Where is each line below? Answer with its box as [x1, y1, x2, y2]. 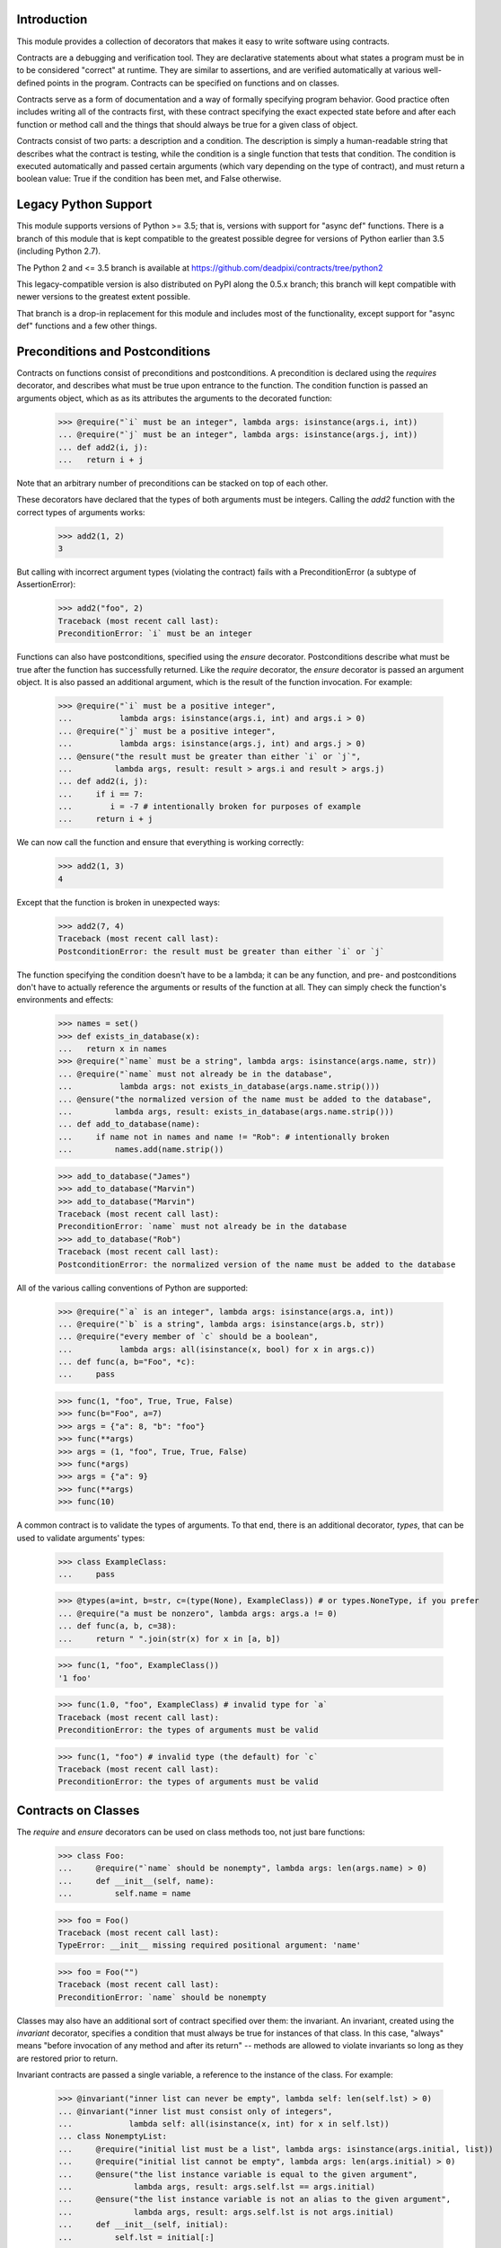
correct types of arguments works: [16, 506, 145, 517]
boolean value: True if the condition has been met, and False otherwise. [16, 174, 282, 184]
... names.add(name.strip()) [57, 1145, 224, 1155]
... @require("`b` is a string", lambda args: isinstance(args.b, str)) [57, 1318, 385, 1329]
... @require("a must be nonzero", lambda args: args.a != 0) [57, 1608, 338, 1619]
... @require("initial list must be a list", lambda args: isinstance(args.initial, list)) [57, 2144, 494, 2154]
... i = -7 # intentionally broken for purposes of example [57, 801, 362, 812]
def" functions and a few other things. [16, 320, 157, 332]
